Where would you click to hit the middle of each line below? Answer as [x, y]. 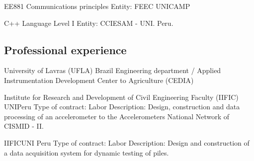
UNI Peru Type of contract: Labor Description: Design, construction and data [122, 107]
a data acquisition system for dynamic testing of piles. [86, 152]
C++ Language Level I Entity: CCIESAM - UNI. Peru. [89, 23]
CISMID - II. [24, 126]
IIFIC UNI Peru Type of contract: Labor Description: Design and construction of [127, 142]
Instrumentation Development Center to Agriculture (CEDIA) [99, 80]
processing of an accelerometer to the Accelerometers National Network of [117, 116]
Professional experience [65, 49]
